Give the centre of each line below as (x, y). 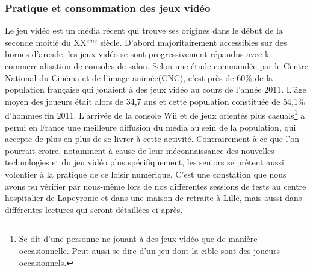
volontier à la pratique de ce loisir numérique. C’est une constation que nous (146, 174)
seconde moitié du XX (46, 42)
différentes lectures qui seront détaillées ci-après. (94, 209)
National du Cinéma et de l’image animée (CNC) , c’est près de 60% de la (139, 77)
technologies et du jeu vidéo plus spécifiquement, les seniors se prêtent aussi (144, 162)
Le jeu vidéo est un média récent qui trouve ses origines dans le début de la (144, 30)
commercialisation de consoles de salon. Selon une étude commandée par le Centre (156, 66)
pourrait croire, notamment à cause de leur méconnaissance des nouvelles (140, 150)
